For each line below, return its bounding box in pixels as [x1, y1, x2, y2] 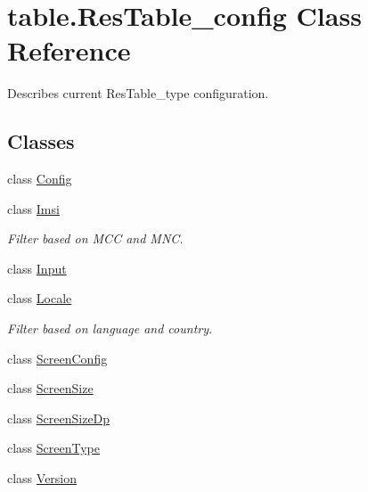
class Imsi [7, 199, 60, 217]
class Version [7, 469, 78, 488]
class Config [7, 169, 72, 188]
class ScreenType [7, 439, 101, 457]
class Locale [7, 289, 72, 307]
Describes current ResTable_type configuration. [7, 84, 269, 102]
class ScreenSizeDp [7, 408, 110, 427]
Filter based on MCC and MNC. [7, 229, 184, 248]
